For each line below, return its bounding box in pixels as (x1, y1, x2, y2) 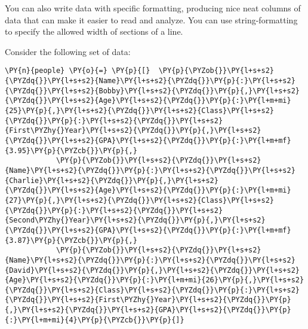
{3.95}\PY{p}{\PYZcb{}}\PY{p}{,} (5, 146, 137, 155)
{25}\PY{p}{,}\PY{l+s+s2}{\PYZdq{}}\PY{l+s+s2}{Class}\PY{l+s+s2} (5, 106, 275, 115)
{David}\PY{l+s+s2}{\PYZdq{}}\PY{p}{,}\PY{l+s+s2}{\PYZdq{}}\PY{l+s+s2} (5, 266, 300, 275)
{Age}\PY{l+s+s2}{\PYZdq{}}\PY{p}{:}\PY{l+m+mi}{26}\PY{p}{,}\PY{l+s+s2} (5, 276, 304, 285)
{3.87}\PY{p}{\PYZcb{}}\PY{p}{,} (5, 236, 137, 245)
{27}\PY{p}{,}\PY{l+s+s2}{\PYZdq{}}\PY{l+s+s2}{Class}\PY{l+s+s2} (5, 196, 275, 205)
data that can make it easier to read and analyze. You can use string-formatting (5, 13, 298, 26)
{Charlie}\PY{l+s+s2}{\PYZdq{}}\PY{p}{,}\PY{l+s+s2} (5, 176, 218, 185)
